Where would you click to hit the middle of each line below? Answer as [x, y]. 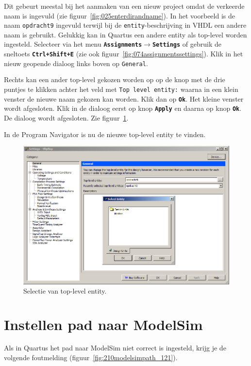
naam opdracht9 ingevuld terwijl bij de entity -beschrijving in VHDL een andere [125, 25]
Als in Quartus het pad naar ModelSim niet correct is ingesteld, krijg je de [115, 347]
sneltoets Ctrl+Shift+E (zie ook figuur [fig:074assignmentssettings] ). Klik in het [124, 54]
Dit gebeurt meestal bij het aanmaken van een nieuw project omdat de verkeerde [124, 6]
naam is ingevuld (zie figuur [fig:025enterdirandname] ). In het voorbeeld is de [119, 15]
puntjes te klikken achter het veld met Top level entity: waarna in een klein [121, 89]
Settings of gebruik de [187, 44]
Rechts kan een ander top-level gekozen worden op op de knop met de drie [115, 79]
